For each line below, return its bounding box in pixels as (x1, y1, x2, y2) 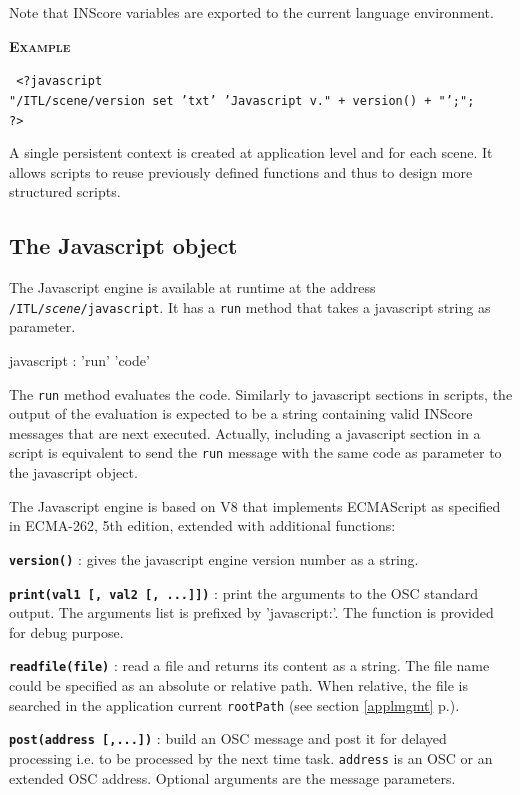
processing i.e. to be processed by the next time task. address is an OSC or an (9, 747, 493, 768)
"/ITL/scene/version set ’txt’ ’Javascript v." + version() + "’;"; (9, 93, 475, 108)
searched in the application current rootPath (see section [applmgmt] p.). (9, 694, 460, 715)
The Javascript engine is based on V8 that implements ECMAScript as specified (9, 495, 501, 516)
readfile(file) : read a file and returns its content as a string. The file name (9, 655, 490, 676)
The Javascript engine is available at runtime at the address (9, 277, 376, 298)
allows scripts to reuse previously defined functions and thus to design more (9, 161, 473, 182)
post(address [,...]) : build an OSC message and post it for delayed (9, 728, 447, 749)
